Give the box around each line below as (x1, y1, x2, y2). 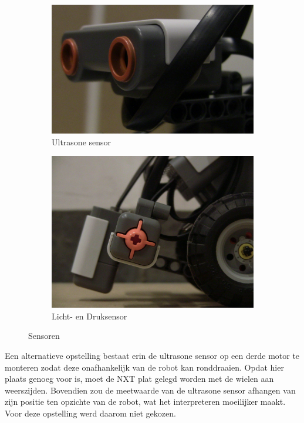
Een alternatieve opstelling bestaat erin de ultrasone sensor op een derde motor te (5, 349, 300, 361)
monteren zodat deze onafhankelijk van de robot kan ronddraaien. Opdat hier (5, 361, 284, 373)
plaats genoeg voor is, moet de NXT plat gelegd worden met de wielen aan (5, 372, 274, 385)
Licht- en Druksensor (52, 309, 127, 322)
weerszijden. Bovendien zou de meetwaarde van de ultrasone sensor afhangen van (5, 384, 296, 396)
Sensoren (28, 329, 60, 342)
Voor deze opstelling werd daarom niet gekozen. (5, 407, 176, 419)
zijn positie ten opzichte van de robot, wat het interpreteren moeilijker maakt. (5, 395, 286, 408)
